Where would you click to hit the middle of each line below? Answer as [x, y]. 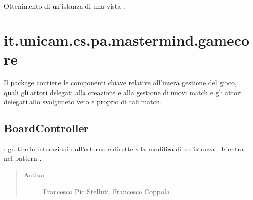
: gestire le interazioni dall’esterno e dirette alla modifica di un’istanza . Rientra [124, 148]
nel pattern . [23, 158]
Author [34, 175]
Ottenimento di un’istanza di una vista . [65, 6]
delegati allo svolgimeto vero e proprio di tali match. [83, 102]
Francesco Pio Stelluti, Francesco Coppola [106, 191]
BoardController [46, 128]
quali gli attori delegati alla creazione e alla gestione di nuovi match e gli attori [123, 92]
